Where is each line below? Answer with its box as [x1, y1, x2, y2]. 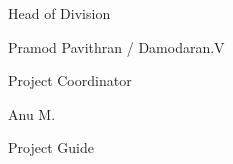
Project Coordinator [8, 70, 132, 91]
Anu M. [8, 103, 56, 124]
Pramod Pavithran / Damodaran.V [8, 36, 225, 57]
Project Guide [8, 137, 94, 158]
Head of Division [8, 3, 111, 23]
